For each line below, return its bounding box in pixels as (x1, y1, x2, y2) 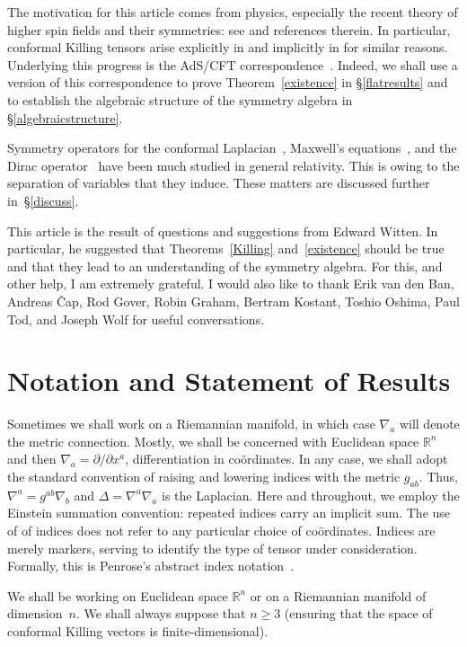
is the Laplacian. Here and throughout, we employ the (161, 485, 460, 504)
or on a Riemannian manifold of (250, 586, 427, 605)
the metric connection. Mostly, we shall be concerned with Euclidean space (7, 431, 419, 450)
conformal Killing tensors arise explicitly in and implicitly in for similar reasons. (7, 38, 448, 57)
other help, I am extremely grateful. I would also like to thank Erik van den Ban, (7, 274, 454, 293)
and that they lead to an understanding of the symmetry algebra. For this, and (7, 256, 443, 275)
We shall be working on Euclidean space (7, 586, 228, 605)
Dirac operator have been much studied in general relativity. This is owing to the (7, 155, 460, 174)
